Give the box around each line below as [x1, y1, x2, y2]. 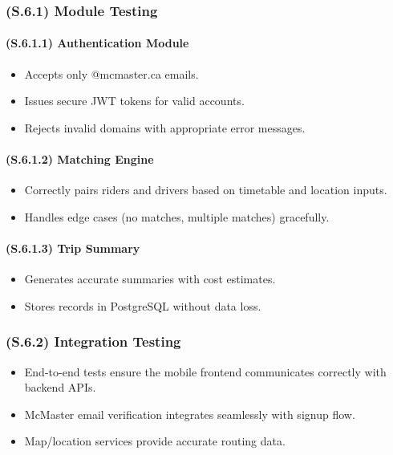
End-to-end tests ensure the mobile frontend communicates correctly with [24, 363, 387, 380]
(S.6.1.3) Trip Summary [6, 240, 140, 256]
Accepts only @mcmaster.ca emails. [24, 65, 199, 82]
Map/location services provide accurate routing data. [24, 433, 286, 449]
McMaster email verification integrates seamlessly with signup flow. [24, 405, 355, 422]
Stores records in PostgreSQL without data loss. [24, 297, 261, 314]
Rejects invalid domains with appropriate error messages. [24, 119, 306, 136]
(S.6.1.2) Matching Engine [6, 151, 154, 168]
